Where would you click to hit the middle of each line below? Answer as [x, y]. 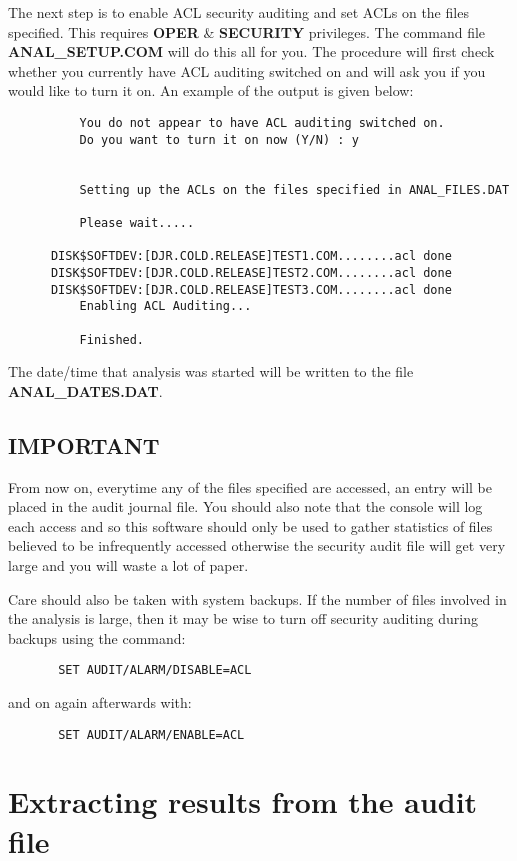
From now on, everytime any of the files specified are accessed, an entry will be [250, 486]
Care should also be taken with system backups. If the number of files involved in [257, 598]
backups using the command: [97, 637]
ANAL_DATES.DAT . [85, 390]
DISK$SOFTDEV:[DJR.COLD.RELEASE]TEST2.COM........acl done [251, 272]
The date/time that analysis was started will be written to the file [211, 371]
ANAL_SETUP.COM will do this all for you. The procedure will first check [251, 51]
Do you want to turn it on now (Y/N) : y [219, 139]
